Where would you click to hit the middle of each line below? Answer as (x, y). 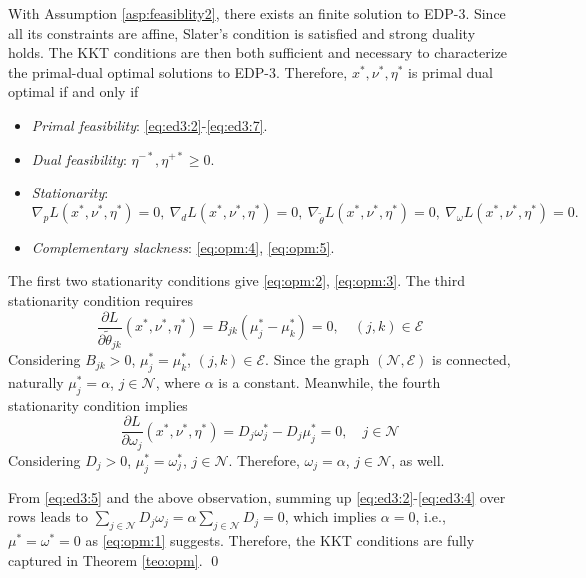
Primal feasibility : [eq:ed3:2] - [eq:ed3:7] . (149, 124)
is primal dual (450, 71)
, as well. (418, 459)
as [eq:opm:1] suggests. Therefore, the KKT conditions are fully (280, 540)
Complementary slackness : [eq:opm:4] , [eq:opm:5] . (183, 246)
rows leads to (48, 516)
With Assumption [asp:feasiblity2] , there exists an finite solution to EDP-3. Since (257, 13)
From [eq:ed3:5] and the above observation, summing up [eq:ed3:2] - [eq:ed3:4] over (257, 496)
